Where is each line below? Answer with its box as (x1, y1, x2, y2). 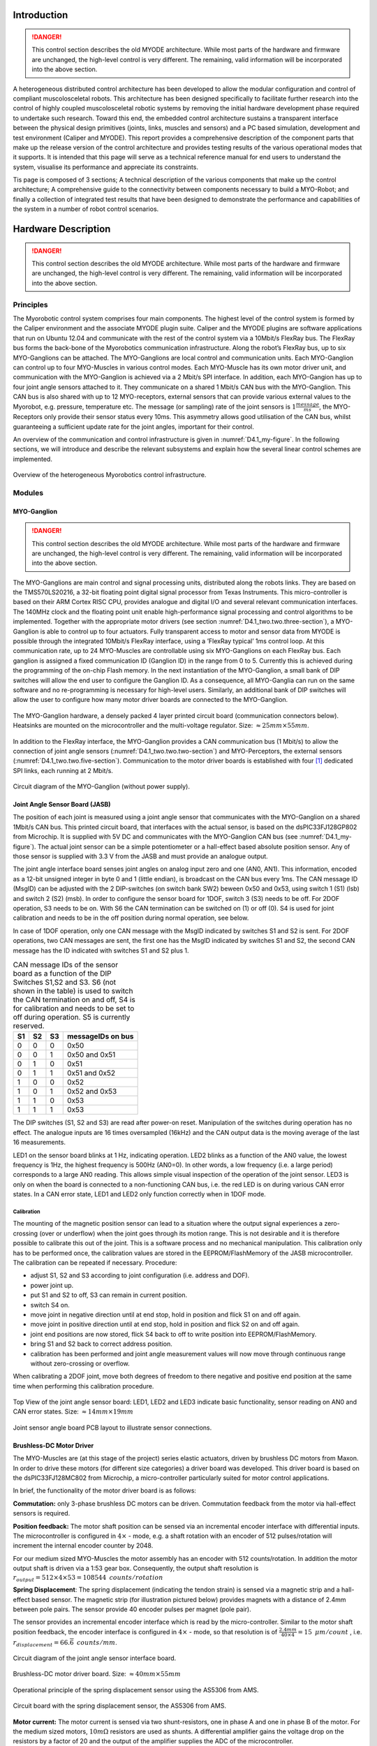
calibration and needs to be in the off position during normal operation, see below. (13, 914, 249, 922)
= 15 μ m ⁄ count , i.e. (297, 1627, 362, 1636)
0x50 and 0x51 (66, 1050, 116, 1059)
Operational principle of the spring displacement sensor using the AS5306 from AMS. (13, 1685, 259, 1694)
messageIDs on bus (66, 1032, 134, 1041)
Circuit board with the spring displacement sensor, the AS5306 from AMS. (13, 1701, 227, 1710)
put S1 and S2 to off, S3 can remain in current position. (30, 1291, 188, 1299)
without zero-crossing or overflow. (30, 1359, 130, 1367)
